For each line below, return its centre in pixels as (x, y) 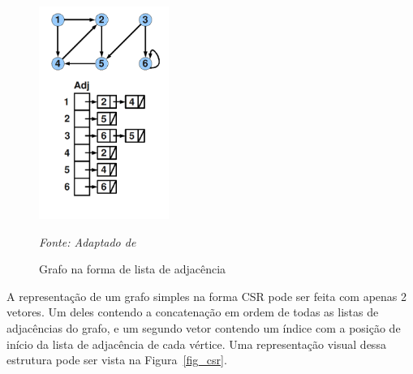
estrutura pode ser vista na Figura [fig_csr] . (117, 360)
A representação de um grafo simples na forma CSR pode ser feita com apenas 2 (207, 296)
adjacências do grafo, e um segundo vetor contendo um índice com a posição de (204, 327)
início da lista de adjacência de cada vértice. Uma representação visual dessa (196, 344)
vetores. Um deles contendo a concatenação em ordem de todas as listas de (193, 312)
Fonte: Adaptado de (88, 241)
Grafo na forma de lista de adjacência (133, 269)
